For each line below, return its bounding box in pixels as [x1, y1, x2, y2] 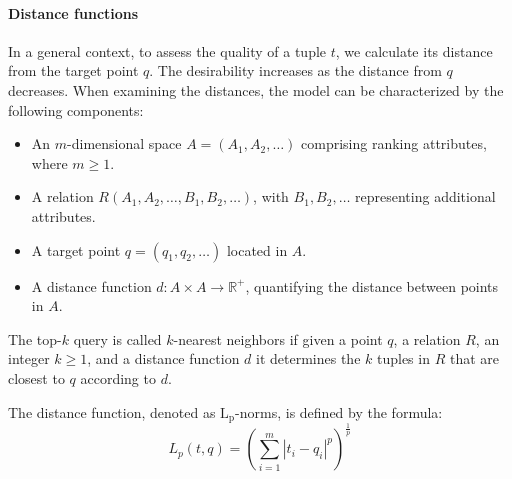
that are [449, 348, 499, 369]
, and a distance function [87, 348, 240, 369]
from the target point [8, 60, 139, 81]
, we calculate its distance [335, 40, 493, 61]
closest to [8, 367, 65, 388]
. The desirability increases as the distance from [149, 60, 442, 81]
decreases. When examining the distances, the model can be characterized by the [8, 79, 504, 100]
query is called [73, 328, 162, 349]
